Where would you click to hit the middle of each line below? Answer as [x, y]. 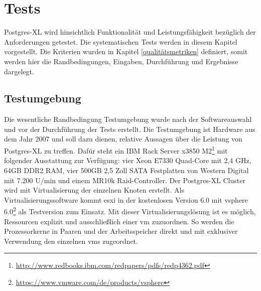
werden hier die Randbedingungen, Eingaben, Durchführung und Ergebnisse [121, 61]
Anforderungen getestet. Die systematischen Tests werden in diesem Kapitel [121, 41]
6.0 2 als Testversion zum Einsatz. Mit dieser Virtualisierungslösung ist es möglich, [130, 210]
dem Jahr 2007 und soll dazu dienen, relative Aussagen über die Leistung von [123, 139]
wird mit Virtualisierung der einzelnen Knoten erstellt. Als [94, 190]
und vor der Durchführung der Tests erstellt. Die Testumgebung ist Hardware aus [130, 129]
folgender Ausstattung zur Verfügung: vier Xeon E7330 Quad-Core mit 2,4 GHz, [128, 160]
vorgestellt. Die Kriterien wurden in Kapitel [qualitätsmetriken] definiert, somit [126, 51]
